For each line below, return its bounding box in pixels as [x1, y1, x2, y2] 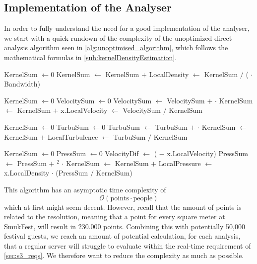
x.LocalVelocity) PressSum [167, 148, 248, 159]
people [133, 194, 153, 202]
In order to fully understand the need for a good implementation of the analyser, [4, 23, 250, 33]
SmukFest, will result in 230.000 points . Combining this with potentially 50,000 [4, 221, 245, 231]
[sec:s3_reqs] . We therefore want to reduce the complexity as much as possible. [4, 250, 244, 261]
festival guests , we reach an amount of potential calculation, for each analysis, [4, 231, 241, 241]
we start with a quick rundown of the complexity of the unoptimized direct [4, 32, 232, 43]
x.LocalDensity [4, 168, 50, 178]
